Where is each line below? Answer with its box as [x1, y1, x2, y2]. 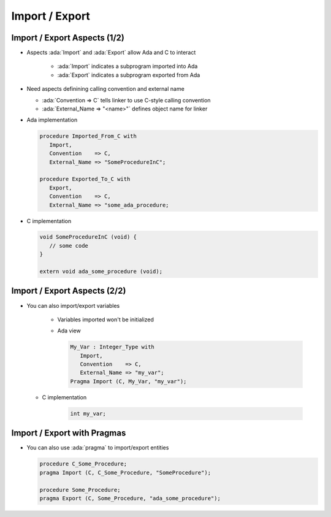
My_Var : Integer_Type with [70, 343, 154, 351]
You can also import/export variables [26, 302, 120, 309]
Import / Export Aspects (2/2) [11, 286, 126, 296]
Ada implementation [26, 117, 78, 124]
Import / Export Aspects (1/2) [11, 33, 125, 43]
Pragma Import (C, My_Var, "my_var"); [70, 378, 187, 385]
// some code [49, 242, 89, 249]
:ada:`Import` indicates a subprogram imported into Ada [57, 63, 198, 70]
